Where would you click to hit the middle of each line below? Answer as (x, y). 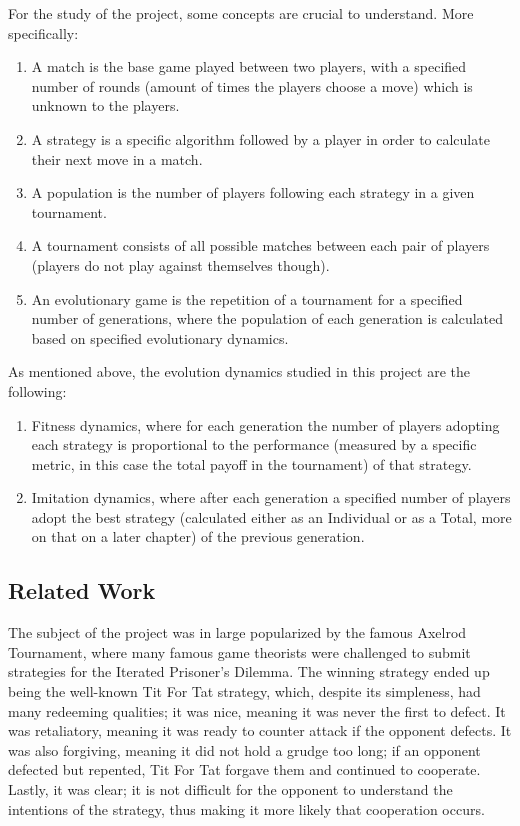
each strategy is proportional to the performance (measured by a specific (254, 444)
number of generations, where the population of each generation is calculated (267, 318)
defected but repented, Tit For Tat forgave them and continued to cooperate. (244, 769)
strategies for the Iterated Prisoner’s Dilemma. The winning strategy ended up (249, 671)
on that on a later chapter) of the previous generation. (198, 536)
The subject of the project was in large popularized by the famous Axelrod (237, 632)
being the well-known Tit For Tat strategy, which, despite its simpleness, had (244, 691)
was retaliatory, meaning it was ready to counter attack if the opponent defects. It (260, 730)
